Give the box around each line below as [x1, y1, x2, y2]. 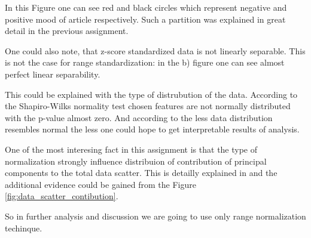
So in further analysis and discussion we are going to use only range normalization [5, 209, 306, 222]
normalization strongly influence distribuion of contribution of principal [5, 154, 267, 167]
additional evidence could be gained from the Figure [5, 178, 196, 190]
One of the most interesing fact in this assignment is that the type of [5, 143, 258, 155]
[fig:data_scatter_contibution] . [5, 190, 118, 202]
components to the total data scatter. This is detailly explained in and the [5, 166, 278, 179]
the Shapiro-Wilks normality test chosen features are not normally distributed [5, 100, 291, 112]
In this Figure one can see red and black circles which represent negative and [5, 1, 287, 13]
